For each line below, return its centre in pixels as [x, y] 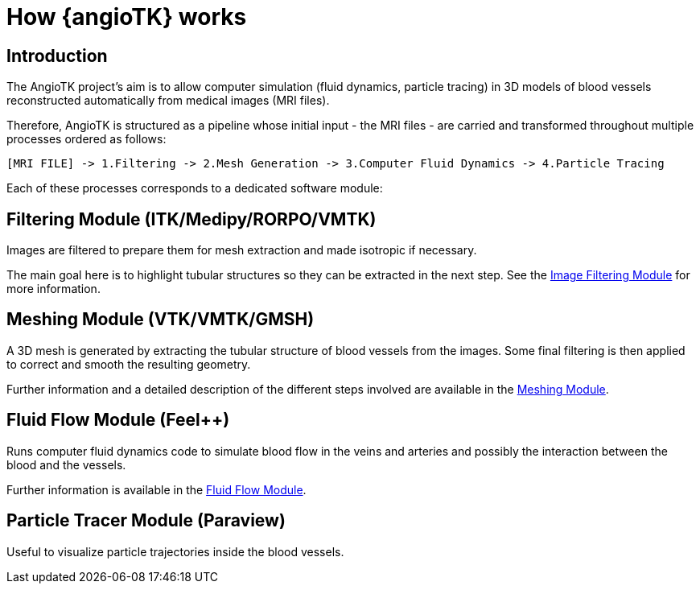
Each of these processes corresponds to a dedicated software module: [195, 188]
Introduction [57, 56]
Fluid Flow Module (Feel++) [118, 420]
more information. [54, 289]
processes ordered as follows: [86, 139]
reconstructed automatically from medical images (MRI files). [168, 101]
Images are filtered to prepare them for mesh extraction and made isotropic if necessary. [242, 250]
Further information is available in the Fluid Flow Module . [156, 489]
